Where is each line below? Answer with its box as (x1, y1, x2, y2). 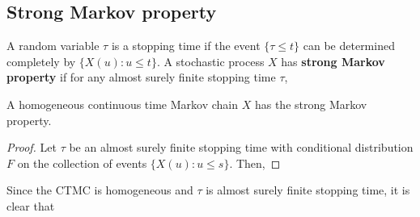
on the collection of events (17, 154, 147, 171)
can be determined (303, 37, 395, 54)
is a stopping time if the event (111, 37, 261, 54)
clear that (6, 197, 55, 214)
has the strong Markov (254, 95, 367, 112)
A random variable (6, 37, 100, 54)
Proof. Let (6, 139, 57, 156)
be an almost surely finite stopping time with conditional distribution (69, 139, 414, 156)
